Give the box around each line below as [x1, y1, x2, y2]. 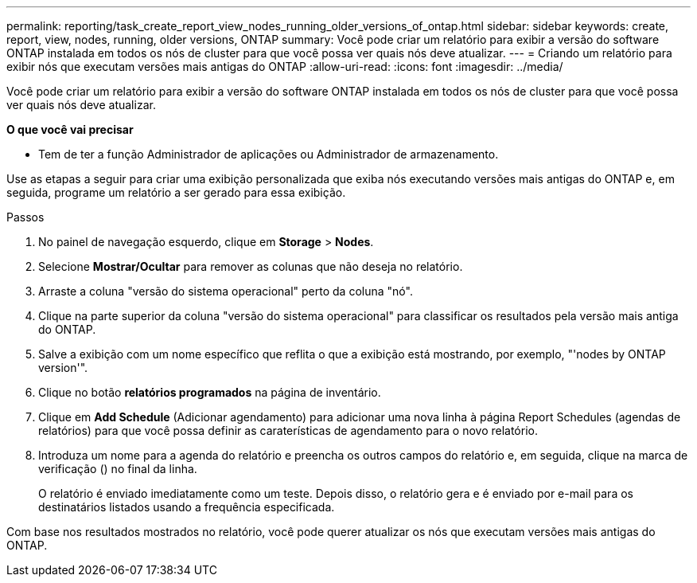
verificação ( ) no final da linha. [38, 462, 197, 475]
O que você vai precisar [6, 123, 134, 136]
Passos [6, 210, 45, 224]
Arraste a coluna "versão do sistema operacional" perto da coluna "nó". [38, 284, 413, 298]
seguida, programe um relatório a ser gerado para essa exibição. [6, 186, 346, 199]
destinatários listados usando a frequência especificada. [38, 500, 335, 514]
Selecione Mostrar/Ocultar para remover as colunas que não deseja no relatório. [38, 260, 463, 273]
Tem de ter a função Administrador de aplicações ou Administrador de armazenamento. [38, 147, 499, 161]
